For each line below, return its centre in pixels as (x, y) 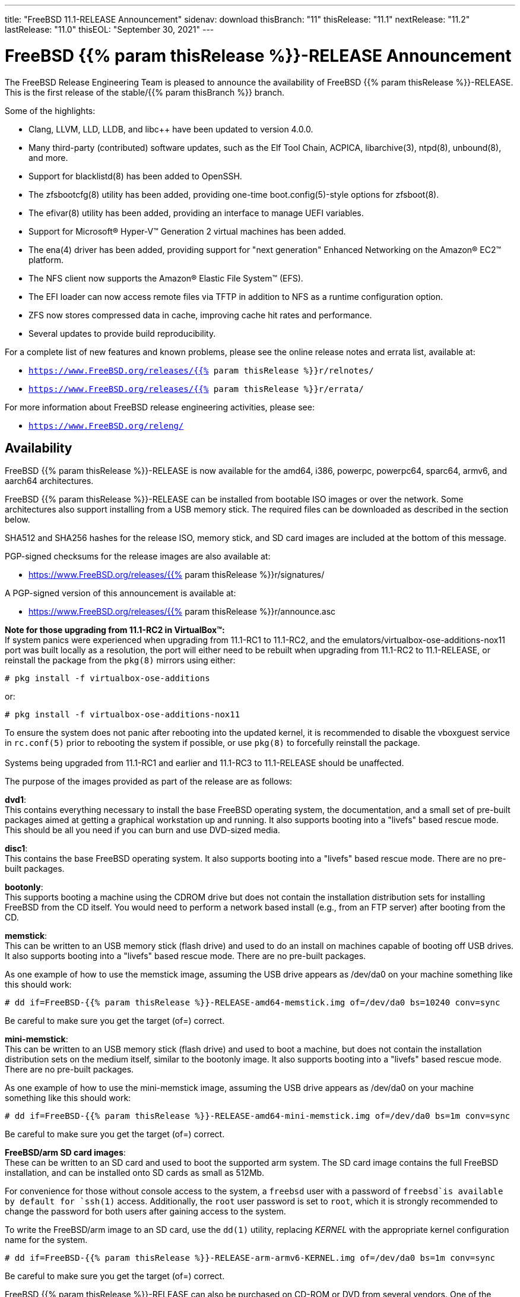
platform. (46, 260)
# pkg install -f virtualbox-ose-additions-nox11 (123, 715)
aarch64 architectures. (49, 481)
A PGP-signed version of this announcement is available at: (121, 593)
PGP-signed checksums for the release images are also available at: (138, 556)
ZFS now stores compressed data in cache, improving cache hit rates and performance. (200, 315)
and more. (48, 157)
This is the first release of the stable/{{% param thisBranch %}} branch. (145, 92)
